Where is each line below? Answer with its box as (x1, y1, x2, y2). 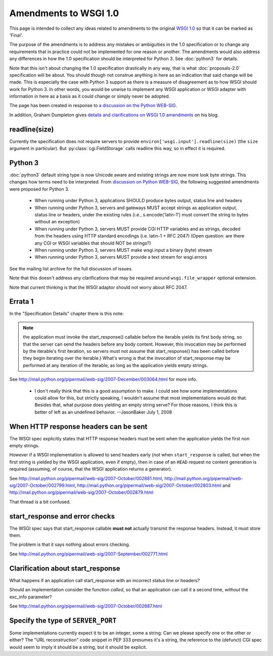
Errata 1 (9, 297, 34, 306)
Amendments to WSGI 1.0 (9, 8, 119, 19)
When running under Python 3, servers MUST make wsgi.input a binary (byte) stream (34, 247, 212, 253)
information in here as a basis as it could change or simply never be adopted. (9, 93, 170, 100)
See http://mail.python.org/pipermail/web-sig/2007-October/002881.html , (9, 475, 164, 481)
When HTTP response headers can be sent (9, 422, 148, 431)
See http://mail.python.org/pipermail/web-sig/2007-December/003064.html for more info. (9, 377, 197, 383)
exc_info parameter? (9, 594, 52, 600)
